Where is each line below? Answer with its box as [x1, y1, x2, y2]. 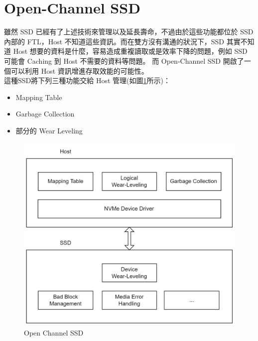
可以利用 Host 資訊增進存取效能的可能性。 [10, 65, 148, 76]
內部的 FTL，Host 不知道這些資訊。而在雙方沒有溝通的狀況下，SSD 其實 [4, 36, 241, 46]
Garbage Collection [15, 109, 75, 119]
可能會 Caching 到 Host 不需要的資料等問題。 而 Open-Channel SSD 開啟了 [4, 55, 244, 66]
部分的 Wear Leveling [15, 125, 83, 135]
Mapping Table [15, 92, 62, 102]
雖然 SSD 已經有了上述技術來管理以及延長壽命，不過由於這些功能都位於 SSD [4, 26, 254, 37]
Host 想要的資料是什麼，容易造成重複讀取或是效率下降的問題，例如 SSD [13, 46, 248, 56]
